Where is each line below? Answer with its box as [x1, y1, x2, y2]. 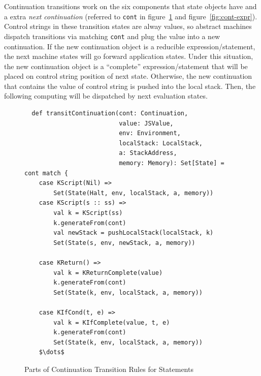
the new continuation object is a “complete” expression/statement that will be [4, 60, 248, 71]
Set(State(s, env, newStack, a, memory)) [53, 239, 195, 246]
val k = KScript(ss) [53, 209, 123, 216]
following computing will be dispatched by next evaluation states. [4, 90, 208, 101]
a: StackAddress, [119, 149, 177, 157]
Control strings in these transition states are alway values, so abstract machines [4, 21, 252, 32]
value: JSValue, [119, 119, 174, 127]
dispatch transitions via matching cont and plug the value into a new [4, 30, 220, 41]
